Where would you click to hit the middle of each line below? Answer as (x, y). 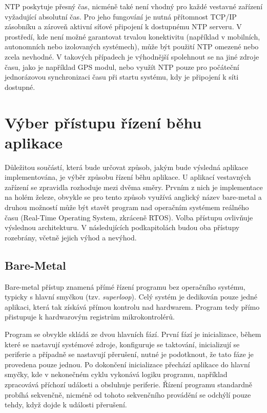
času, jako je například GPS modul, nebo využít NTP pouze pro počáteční (122, 67)
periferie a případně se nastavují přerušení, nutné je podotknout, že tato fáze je (129, 354)
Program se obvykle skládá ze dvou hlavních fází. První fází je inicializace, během (133, 334)
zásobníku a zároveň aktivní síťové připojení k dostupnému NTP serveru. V (123, 26)
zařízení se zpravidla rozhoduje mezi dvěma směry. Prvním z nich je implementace (134, 187)
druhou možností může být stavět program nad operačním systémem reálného (127, 207)
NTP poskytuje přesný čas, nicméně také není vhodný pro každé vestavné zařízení (134, 6)
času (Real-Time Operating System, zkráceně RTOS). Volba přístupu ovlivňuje (129, 217)
